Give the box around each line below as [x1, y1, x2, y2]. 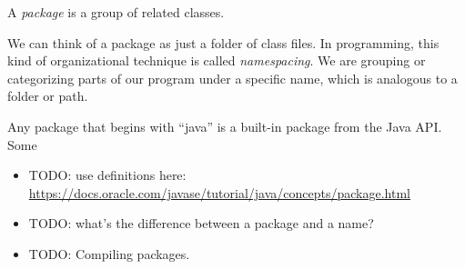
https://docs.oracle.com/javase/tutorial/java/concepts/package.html [28, 183, 411, 202]
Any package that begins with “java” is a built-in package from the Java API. [7, 116, 442, 135]
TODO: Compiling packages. [28, 244, 190, 263]
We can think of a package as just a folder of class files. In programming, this [7, 33, 440, 52]
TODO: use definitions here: [28, 165, 187, 184]
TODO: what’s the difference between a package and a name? [28, 214, 374, 233]
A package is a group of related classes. [7, 3, 225, 21]
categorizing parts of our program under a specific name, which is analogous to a [7, 68, 458, 87]
